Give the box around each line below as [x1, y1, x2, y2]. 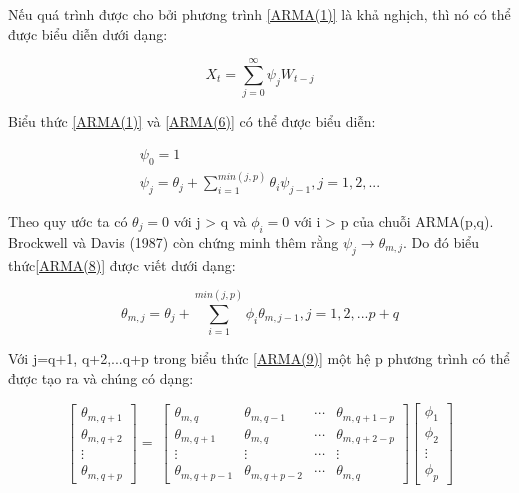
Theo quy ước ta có [8, 211, 128, 231]
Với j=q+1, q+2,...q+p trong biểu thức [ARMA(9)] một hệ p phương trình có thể [8, 348, 510, 369]
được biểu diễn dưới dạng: [8, 23, 168, 44]
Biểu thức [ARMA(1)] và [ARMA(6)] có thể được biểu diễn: [8, 111, 376, 132]
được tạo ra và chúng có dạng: [8, 367, 194, 388]
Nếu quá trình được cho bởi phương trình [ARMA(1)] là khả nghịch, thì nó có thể [8, 4, 511, 24]
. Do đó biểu [403, 231, 480, 252]
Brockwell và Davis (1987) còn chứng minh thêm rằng [8, 231, 339, 252]
